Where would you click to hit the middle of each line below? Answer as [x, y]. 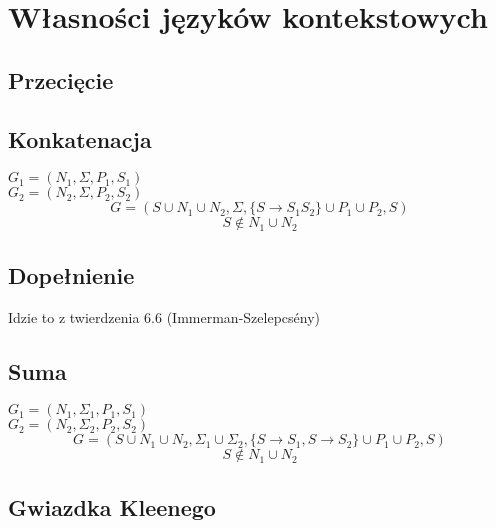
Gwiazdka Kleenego [112, 506]
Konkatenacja [80, 138]
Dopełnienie [71, 274]
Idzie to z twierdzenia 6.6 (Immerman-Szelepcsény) [164, 316]
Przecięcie [61, 79]
